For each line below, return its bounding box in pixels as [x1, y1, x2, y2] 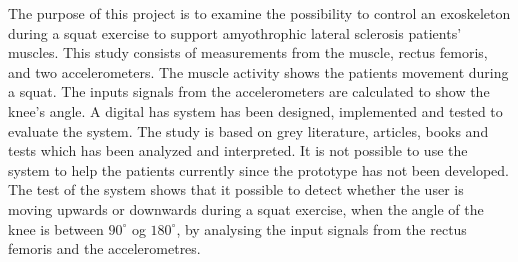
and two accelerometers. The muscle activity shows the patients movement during [8, 61, 509, 82]
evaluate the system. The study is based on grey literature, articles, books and [8, 120, 489, 141]
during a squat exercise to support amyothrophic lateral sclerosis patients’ [8, 22, 462, 43]
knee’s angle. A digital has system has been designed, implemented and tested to [8, 100, 503, 121]
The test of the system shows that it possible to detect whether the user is [8, 179, 464, 200]
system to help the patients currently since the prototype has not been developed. [8, 159, 509, 180]
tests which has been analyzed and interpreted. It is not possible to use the [8, 140, 468, 161]
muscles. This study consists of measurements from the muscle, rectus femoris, [8, 42, 488, 63]
